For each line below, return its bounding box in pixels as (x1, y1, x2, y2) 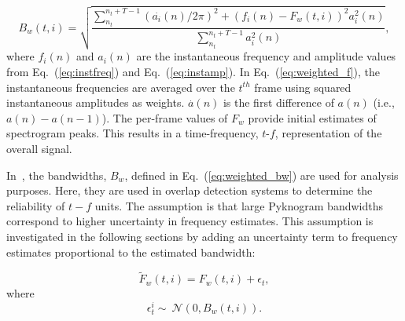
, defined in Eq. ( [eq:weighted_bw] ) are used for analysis (124, 166, 399, 183)
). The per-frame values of (101, 109, 228, 126)
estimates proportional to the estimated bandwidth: (6, 243, 256, 260)
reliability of (6, 197, 65, 213)
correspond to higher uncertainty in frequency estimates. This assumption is (6, 213, 374, 229)
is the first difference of (223, 94, 334, 111)
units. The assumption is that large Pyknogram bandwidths (94, 197, 383, 213)
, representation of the (274, 125, 382, 141)
